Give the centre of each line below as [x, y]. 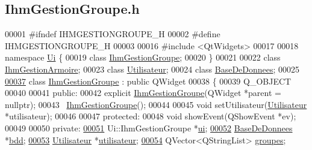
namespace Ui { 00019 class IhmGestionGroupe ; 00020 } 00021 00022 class [143, 57]
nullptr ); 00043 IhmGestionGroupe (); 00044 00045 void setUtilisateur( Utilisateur [156, 104]
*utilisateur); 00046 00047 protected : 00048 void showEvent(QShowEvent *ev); [151, 116]
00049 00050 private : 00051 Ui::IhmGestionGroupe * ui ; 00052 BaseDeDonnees [149, 127]
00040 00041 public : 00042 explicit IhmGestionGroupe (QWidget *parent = [143, 93]
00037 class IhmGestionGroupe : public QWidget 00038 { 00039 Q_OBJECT [148, 81]
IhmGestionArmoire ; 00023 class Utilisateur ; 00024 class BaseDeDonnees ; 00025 [152, 69]
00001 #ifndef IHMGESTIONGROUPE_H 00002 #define [113, 34]
